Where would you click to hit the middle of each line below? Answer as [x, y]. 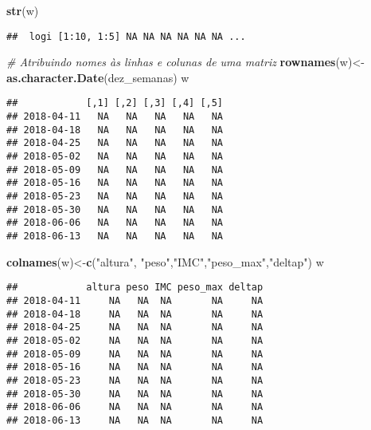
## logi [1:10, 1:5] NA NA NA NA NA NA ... [126, 36]
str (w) [23, 10]
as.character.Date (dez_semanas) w [98, 77]
